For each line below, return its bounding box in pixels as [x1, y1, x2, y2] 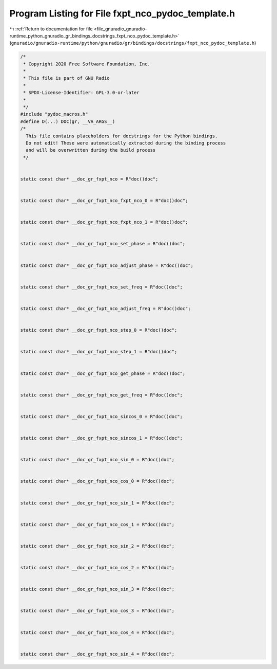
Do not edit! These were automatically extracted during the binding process [26, 140, 226, 146]
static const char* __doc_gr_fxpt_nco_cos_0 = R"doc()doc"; [20, 478, 175, 484]
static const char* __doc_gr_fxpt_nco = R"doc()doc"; [20, 176, 159, 182]
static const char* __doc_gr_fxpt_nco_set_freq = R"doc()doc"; [20, 284, 183, 290]
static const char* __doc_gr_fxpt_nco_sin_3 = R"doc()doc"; [20, 586, 175, 592]
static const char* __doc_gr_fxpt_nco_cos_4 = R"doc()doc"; [20, 629, 175, 635]
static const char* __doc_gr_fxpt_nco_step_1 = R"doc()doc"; [20, 349, 177, 355]
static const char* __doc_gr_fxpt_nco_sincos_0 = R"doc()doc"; [20, 413, 183, 419]
